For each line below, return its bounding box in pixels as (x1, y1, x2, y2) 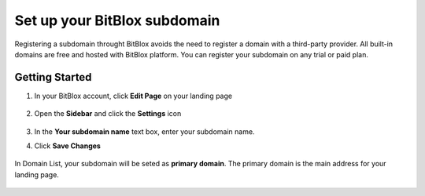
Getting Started (14, 71, 92, 84)
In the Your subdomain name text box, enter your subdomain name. (34, 126, 255, 136)
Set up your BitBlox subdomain (14, 12, 220, 29)
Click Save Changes (34, 141, 102, 151)
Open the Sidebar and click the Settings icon (34, 109, 182, 118)
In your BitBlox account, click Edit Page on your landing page (34, 91, 232, 100)
